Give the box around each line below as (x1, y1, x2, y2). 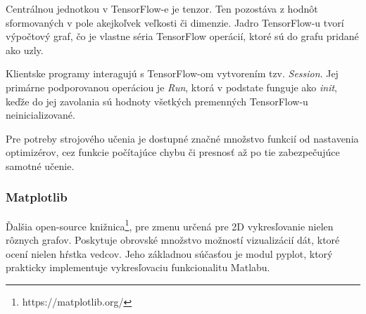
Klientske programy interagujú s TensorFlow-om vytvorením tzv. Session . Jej (6, 66, 339, 81)
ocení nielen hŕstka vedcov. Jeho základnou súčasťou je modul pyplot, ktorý (6, 246, 333, 261)
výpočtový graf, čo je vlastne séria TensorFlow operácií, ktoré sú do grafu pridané (6, 29, 359, 44)
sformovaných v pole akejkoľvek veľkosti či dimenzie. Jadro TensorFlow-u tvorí (6, 15, 344, 30)
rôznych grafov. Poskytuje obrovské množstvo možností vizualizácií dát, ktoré (6, 233, 340, 247)
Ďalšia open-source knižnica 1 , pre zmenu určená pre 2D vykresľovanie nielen (6, 216, 334, 233)
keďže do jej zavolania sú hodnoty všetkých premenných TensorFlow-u (6, 93, 308, 108)
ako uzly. (6, 42, 44, 57)
